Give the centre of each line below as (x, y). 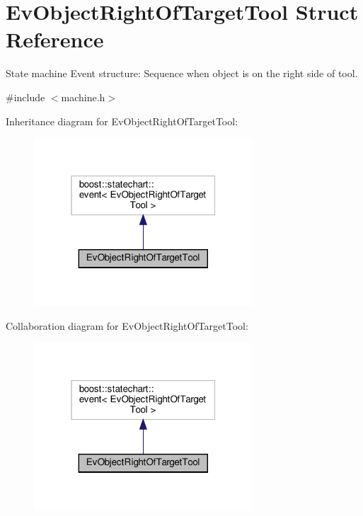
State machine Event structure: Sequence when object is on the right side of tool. (182, 73)
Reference (55, 39)
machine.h (83, 97)
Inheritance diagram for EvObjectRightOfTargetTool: (122, 121)
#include (25, 97)
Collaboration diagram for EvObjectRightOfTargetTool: (127, 325)
